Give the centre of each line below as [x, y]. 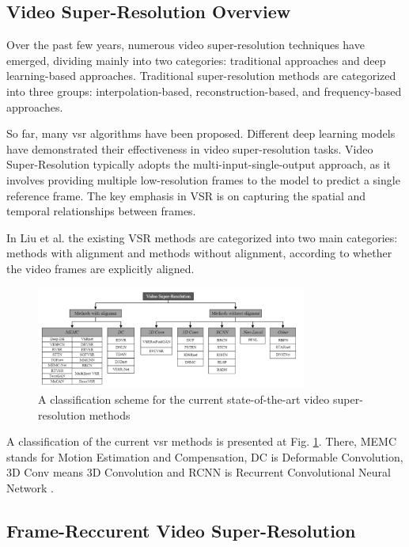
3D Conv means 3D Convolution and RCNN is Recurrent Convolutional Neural [199, 472]
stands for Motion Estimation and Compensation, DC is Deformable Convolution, [205, 456]
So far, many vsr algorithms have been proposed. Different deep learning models [201, 133]
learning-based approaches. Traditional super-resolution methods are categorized [201, 76]
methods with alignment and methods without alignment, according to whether [199, 253]
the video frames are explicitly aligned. [100, 268]
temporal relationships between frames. [101, 211]
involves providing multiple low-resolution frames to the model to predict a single [203, 179]
